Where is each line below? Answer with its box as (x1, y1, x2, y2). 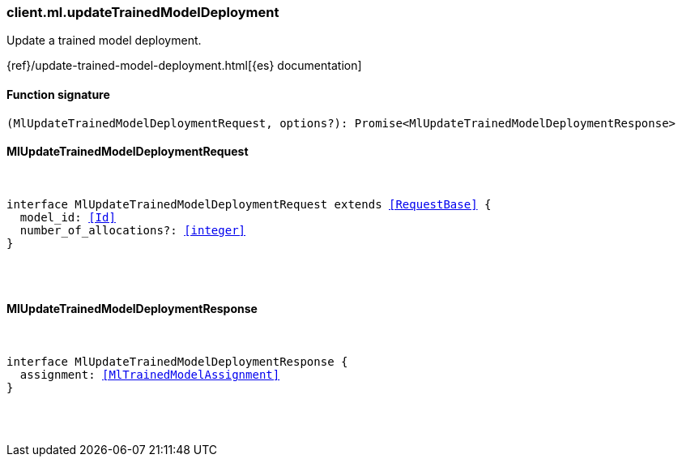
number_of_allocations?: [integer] (19, 223, 246, 237)
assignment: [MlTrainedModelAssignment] (19, 368, 280, 382)
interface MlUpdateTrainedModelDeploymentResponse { (6, 355, 348, 369)
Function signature (6, 87, 110, 101)
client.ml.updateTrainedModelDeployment (6, 4, 279, 20)
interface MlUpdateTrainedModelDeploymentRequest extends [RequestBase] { (6, 197, 492, 211)
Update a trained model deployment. (6, 33, 202, 48)
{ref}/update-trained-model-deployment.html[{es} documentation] (6, 58, 362, 73)
